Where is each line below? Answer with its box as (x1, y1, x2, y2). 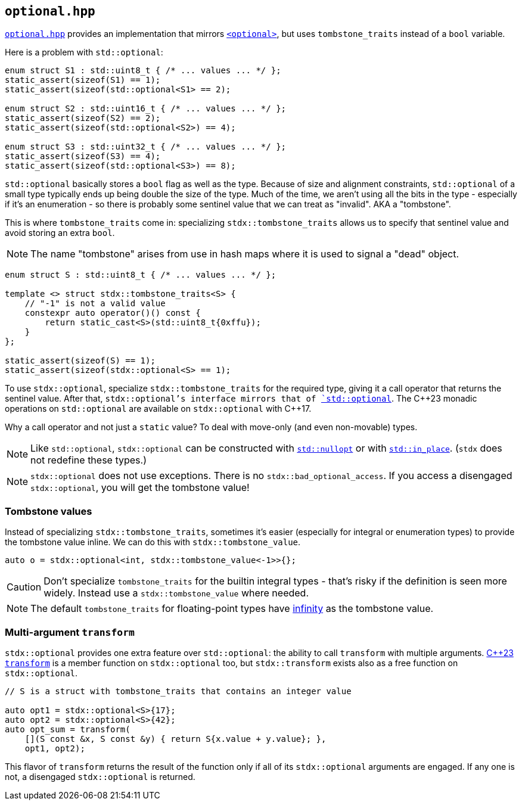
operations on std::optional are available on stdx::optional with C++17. (5, 403, 312, 414)
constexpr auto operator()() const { (24, 308, 201, 318)
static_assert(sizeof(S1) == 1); (5, 75, 161, 85)
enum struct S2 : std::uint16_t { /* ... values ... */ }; (5, 104, 287, 114)
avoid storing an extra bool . (5, 228, 115, 238)
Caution (7, 581, 42, 593)
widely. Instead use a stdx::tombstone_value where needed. (44, 587, 309, 599)
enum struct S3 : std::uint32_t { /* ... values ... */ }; (5, 142, 287, 152)
